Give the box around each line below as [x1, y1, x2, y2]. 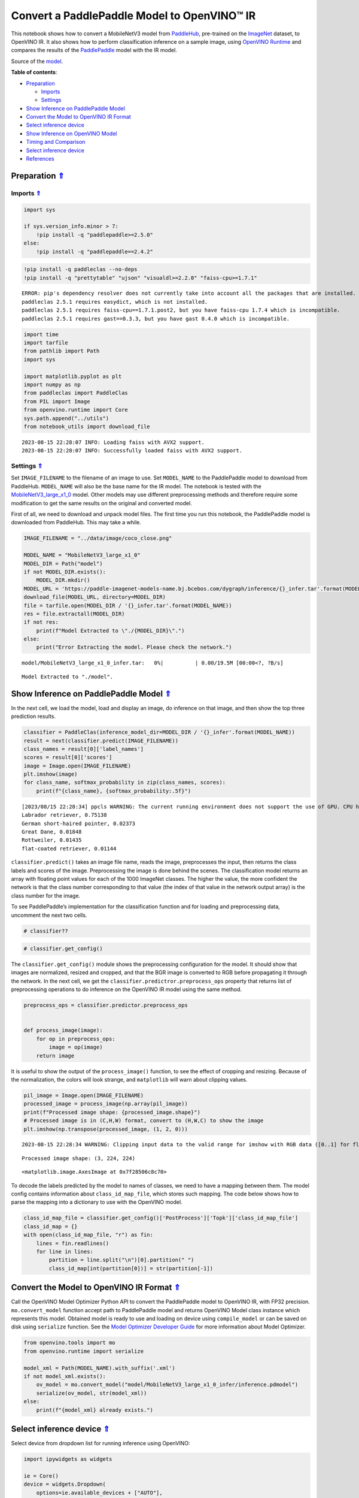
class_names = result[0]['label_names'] [23, 745, 144, 752]
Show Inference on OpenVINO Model [26, 129, 117, 137]
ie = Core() [23, 1472, 59, 1479]
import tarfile [23, 339, 68, 346]
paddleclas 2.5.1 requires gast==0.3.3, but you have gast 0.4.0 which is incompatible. [22, 315, 290, 322]
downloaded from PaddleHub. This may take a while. [11, 519, 142, 526]
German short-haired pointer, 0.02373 [22, 820, 136, 827]
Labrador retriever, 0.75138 [22, 812, 107, 819]
